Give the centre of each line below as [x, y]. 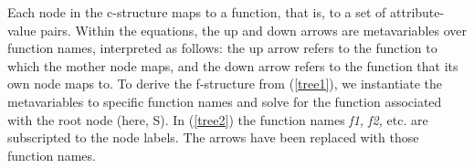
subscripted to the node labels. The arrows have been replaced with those [213, 137]
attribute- [417, 12]
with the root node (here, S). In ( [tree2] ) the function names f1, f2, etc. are [218, 119]
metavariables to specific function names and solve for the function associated [225, 101]
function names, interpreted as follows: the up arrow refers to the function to [222, 48]
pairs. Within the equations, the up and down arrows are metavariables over [253, 30]
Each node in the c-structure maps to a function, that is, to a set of [197, 12]
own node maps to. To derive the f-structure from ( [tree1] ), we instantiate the [225, 84]
